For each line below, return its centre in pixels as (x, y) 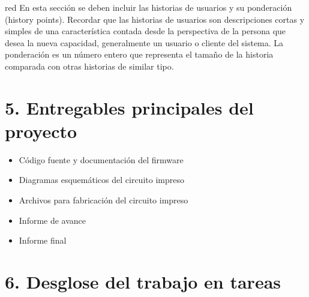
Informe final (43, 240)
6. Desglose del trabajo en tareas (143, 282)
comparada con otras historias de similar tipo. (89, 66)
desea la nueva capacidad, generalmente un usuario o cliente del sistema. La (144, 42)
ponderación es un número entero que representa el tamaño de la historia (139, 54)
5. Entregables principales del (129, 107)
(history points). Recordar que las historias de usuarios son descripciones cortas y (155, 19)
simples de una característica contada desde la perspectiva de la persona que (145, 31)
